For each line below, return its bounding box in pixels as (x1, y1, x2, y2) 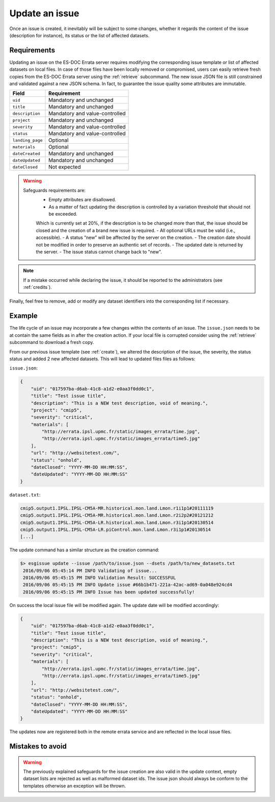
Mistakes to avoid (9, 742, 67, 751)
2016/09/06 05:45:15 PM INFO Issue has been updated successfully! (23, 589, 195, 595)
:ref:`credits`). (23, 284, 52, 290)
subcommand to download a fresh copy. (9, 339, 94, 345)
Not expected (48, 164, 81, 171)
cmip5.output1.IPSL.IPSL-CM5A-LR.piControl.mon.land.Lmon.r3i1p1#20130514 (20, 526, 211, 532)
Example (9, 311, 38, 320)
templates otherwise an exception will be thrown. (23, 783, 126, 789)
